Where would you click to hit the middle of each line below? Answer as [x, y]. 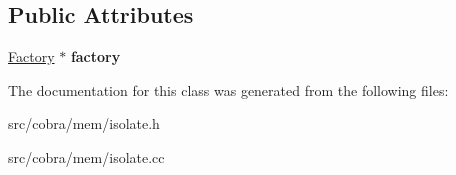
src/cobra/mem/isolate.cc [86, 156]
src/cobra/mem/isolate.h [84, 123]
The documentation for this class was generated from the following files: [228, 89]
